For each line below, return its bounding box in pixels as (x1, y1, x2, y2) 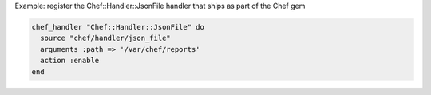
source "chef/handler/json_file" (40, 34, 171, 43)
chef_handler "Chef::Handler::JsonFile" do (31, 22, 205, 31)
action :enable (40, 56, 100, 65)
